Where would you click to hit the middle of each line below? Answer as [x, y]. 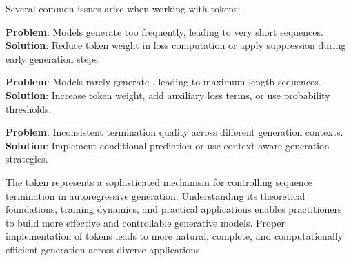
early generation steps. [53, 58]
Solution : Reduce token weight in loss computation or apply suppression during [176, 45]
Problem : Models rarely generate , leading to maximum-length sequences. [163, 82]
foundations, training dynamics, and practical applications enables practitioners [174, 209]
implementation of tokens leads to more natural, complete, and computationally [174, 236]
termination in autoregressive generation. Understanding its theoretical [156, 195]
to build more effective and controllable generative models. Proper [145, 222]
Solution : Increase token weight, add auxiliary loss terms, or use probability [168, 95]
